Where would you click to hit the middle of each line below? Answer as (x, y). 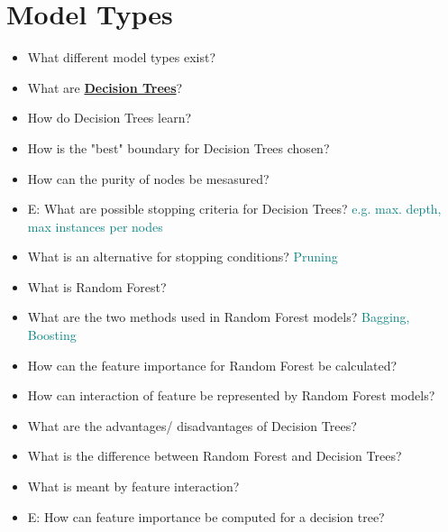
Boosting (52, 335)
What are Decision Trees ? (105, 87)
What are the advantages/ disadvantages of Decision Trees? (192, 425)
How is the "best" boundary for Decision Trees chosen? (178, 147)
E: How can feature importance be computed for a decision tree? (206, 516)
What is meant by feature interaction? (133, 486)
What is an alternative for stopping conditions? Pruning (183, 257)
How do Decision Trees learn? (110, 118)
